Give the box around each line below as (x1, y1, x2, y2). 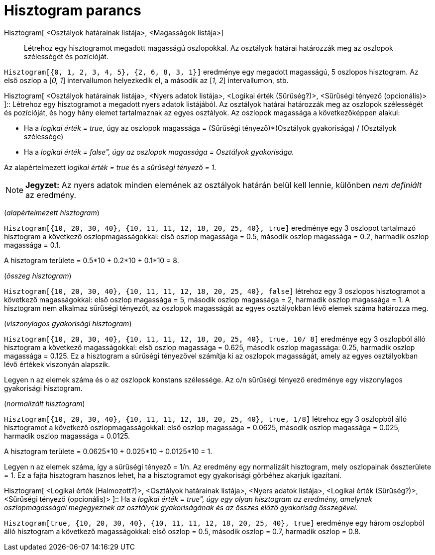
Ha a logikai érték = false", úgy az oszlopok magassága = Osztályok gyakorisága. (24, 147, 294, 156)
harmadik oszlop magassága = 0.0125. (4, 431, 130, 440)
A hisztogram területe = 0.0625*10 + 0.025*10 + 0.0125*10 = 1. (4, 447, 213, 456)
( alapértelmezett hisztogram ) (4, 208, 100, 217)
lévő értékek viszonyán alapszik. (4, 360, 110, 369)
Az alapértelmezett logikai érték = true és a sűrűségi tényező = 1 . (4, 163, 217, 172)
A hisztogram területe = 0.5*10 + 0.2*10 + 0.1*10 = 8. (4, 256, 179, 265)
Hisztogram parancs (4, 2, 141, 19)
